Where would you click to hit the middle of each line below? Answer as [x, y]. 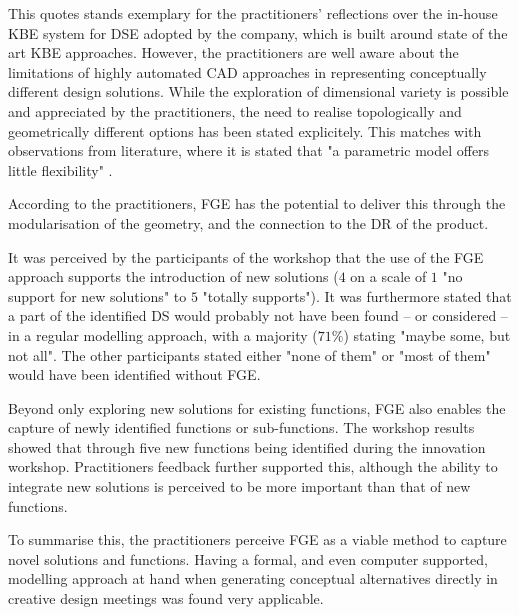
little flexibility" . [60, 169]
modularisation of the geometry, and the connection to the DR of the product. [248, 222]
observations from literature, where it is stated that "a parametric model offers [249, 150]
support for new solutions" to [97, 295]
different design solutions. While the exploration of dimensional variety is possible [258, 91]
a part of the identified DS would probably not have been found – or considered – [258, 315]
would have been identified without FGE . [134, 374]
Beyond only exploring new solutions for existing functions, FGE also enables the [257, 407]
